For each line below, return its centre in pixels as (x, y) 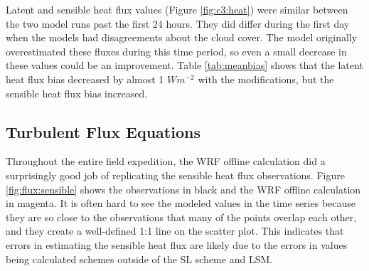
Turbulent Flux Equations (103, 131)
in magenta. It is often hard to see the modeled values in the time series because (181, 203)
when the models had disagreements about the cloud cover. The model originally (182, 37)
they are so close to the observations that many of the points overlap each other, (181, 217)
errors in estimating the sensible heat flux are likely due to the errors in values (177, 244)
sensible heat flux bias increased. (77, 93)
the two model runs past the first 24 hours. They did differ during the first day (178, 23)
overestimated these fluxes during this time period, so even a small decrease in (176, 51)
